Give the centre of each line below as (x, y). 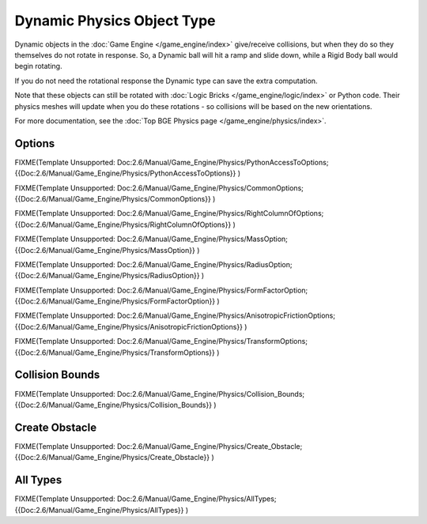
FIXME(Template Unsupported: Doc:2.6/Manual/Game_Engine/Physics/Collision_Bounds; (160, 394)
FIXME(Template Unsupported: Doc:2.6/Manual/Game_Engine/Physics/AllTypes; (145, 499)
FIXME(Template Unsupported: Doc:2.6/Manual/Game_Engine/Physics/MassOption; (151, 239)
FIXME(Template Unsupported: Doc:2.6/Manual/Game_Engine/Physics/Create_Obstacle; (159, 446)
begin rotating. (38, 66)
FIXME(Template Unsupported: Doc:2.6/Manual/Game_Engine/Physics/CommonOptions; (159, 188)
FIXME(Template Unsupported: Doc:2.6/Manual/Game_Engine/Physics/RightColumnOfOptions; (169, 213)
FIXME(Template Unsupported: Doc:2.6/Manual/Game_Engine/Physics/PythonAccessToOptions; (172, 162)
